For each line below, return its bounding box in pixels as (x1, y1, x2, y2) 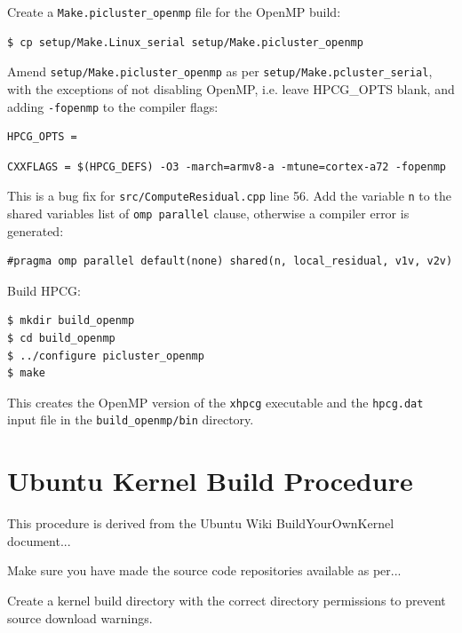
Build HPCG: (7, 281, 81, 299)
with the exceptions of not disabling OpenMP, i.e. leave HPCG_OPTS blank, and (7, 79, 455, 98)
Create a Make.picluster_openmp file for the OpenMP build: (7, 3, 341, 20)
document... (7, 531, 71, 550)
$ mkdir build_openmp (7, 314, 135, 328)
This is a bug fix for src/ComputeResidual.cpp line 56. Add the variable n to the (7, 186, 451, 205)
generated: (7, 221, 64, 240)
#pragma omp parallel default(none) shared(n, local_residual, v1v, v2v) (7, 255, 453, 268)
